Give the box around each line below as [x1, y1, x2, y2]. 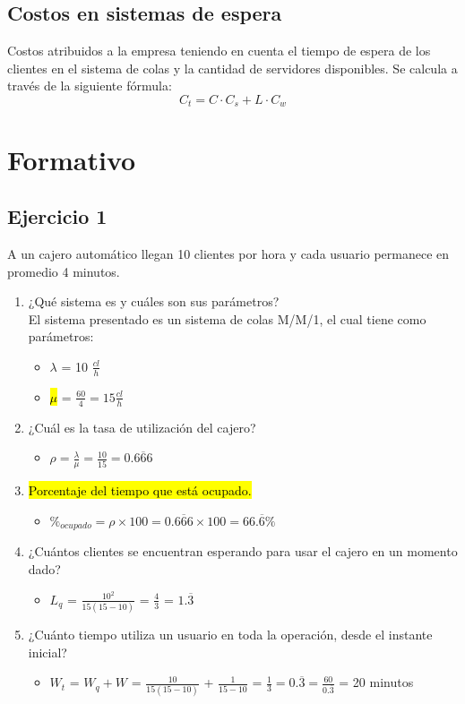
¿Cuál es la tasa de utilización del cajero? [28, 417, 256, 436]
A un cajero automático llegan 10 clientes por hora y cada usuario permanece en [7, 245, 450, 263]
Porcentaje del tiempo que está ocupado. [28, 481, 252, 500]
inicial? [28, 642, 67, 661]
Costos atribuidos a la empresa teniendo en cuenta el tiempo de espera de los [7, 41, 431, 60]
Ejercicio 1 [7, 202, 108, 230]
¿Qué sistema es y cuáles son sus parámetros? [28, 292, 280, 311]
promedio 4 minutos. [7, 262, 120, 280]
